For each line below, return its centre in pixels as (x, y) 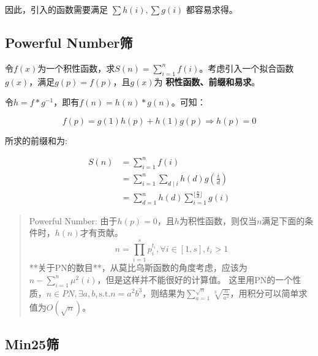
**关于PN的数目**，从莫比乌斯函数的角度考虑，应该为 (138, 267)
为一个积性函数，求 (76, 68)
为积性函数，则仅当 (218, 220)
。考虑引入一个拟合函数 (247, 68)
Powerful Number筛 (69, 42)
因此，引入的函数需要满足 (56, 9)
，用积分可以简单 (264, 293)
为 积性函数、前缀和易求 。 (207, 81)
